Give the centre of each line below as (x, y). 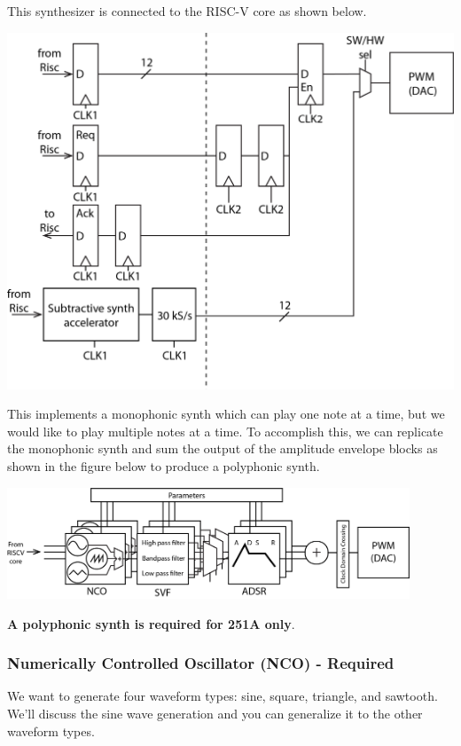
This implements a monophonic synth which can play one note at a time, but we (226, 414)
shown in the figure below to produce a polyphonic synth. (164, 466)
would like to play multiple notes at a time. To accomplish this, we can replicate (225, 431)
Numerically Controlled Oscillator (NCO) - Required (201, 663)
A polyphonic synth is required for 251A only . (151, 623)
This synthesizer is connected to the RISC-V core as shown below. (187, 11)
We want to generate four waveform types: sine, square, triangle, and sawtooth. (223, 696)
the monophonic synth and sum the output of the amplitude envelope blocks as (223, 448)
